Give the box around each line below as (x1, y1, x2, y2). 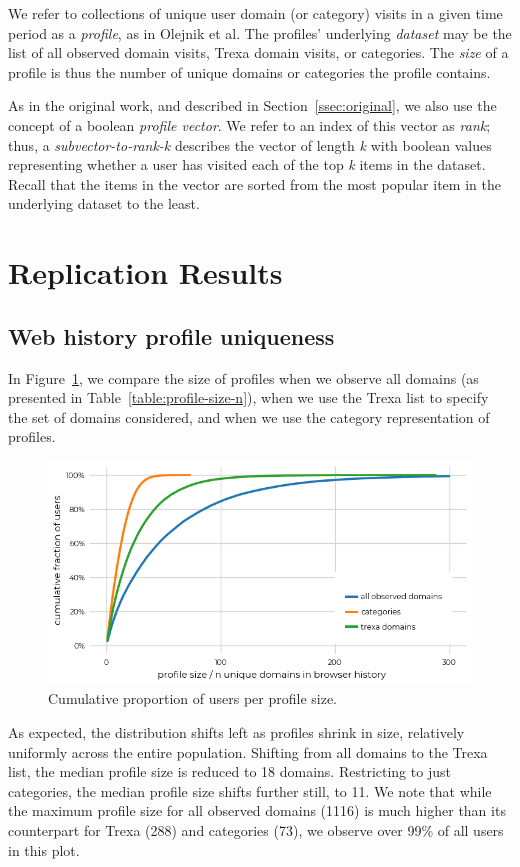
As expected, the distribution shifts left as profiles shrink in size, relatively (8, 721, 465, 742)
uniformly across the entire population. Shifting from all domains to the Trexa (8, 741, 488, 762)
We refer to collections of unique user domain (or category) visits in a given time (8, 3, 503, 23)
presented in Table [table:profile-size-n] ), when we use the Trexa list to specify (8, 387, 489, 408)
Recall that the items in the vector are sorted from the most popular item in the (8, 173, 501, 194)
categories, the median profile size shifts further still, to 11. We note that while (8, 780, 492, 801)
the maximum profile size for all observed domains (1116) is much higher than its (8, 800, 506, 821)
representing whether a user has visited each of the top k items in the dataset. (8, 154, 486, 175)
